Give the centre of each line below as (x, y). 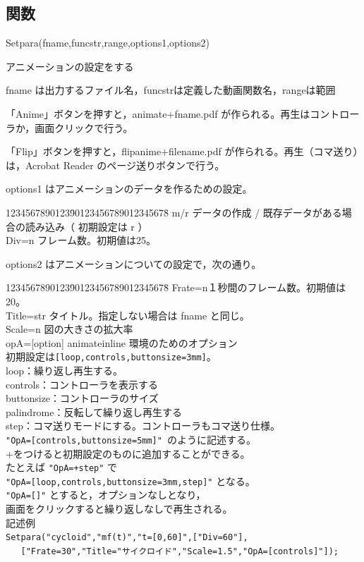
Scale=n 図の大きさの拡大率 (69, 329)
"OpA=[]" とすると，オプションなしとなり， (106, 495)
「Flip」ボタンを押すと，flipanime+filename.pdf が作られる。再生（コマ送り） (182, 151)
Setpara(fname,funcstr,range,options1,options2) (108, 43)
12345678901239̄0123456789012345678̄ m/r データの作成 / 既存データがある (174, 212)
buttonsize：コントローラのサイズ (82, 398)
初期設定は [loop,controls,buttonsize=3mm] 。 (111, 356)
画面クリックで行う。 (84, 127)
